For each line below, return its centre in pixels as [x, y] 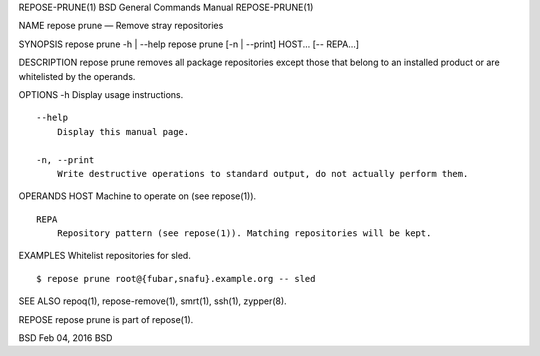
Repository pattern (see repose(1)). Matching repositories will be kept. [244, 233]
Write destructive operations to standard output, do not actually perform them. [262, 173]
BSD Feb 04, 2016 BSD [65, 338]
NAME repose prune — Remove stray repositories [121, 26]
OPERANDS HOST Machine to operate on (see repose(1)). [137, 196]
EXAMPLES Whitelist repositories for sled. [105, 256]
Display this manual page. [123, 131]
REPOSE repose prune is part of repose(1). [106, 319]
